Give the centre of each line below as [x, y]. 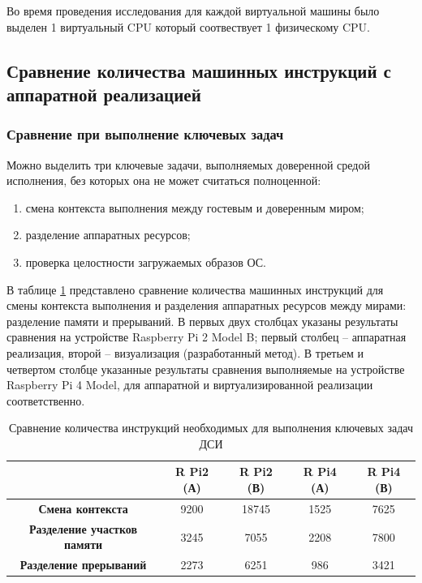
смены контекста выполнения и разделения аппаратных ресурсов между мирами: [207, 305]
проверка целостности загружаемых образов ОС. [146, 261]
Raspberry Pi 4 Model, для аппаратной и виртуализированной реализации [190, 385]
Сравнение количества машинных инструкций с [199, 70]
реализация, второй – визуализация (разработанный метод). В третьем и [185, 352]
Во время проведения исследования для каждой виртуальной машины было [193, 11]
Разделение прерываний [83, 565]
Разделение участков [83, 528]
